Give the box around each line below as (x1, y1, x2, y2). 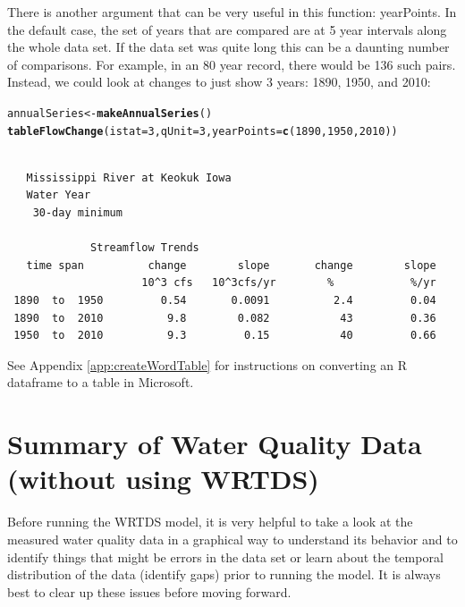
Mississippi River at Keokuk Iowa (26, 171, 232, 184)
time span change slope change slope (26, 258, 436, 272)
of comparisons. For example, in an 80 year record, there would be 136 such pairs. (7, 55, 456, 73)
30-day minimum (32, 207, 123, 220)
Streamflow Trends (90, 241, 199, 255)
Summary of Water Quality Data (7, 426, 422, 462)
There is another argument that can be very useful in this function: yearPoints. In (7, 3, 457, 21)
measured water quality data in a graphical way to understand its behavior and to (7, 529, 458, 548)
